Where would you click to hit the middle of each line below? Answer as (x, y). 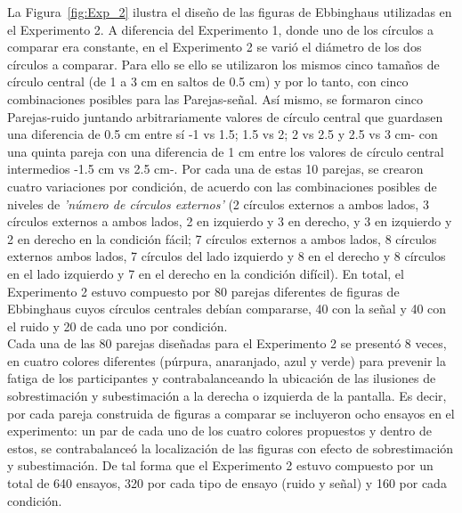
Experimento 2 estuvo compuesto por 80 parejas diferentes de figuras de (203, 291)
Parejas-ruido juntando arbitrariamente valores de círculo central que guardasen (225, 116)
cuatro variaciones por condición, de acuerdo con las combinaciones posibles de (222, 186)
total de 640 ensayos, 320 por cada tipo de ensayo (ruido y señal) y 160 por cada (227, 483)
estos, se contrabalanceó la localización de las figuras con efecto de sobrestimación (231, 448)
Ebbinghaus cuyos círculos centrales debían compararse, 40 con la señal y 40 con (227, 309)
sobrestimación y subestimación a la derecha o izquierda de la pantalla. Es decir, (227, 396)
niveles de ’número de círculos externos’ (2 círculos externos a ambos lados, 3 (218, 204)
